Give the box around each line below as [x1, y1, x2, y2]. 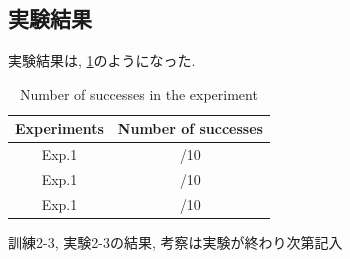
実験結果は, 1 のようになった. [8, 50, 196, 71]
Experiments [15, 118, 104, 139]
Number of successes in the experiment [19, 83, 258, 104]
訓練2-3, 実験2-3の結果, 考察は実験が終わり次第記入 [8, 232, 343, 253]
